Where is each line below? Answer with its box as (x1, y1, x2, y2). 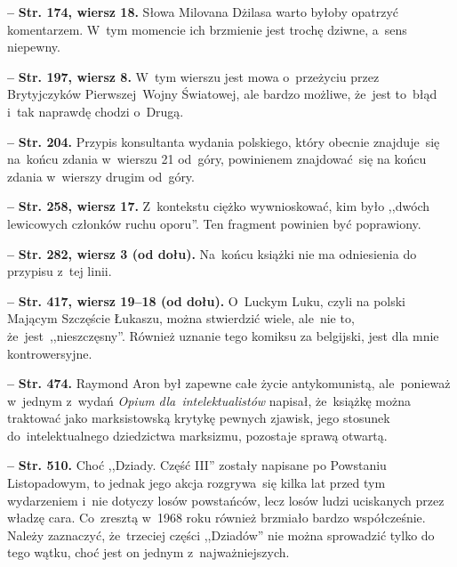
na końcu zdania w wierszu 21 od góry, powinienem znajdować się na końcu (7, 150, 427, 168)
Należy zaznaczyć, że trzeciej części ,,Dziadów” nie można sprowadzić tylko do (7, 525, 435, 544)
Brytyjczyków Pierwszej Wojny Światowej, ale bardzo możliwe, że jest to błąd (7, 85, 437, 103)
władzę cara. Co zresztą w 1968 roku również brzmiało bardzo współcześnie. (7, 508, 426, 527)
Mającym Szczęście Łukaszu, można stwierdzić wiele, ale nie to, (7, 309, 355, 328)
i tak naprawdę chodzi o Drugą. (7, 101, 184, 120)
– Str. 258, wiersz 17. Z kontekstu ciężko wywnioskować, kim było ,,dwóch (7, 197, 430, 215)
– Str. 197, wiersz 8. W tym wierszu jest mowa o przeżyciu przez (7, 67, 380, 85)
